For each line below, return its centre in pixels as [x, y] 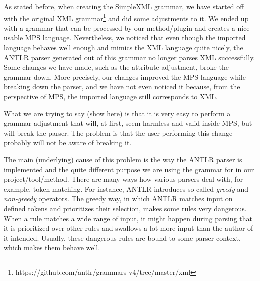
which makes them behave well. [52, 248]
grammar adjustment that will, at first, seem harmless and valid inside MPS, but [128, 123]
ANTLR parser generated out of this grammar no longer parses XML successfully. [130, 57]
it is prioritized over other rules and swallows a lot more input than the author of [129, 228]
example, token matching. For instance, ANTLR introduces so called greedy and [126, 189]
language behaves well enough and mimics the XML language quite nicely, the [124, 48]
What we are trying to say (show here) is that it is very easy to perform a [117, 113]
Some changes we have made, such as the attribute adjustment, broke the [116, 67]
